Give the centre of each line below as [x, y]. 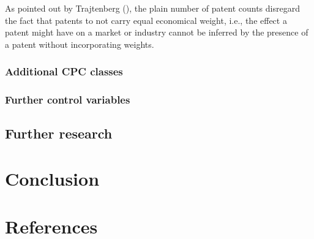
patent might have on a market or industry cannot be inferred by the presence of [157, 32]
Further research [59, 133]
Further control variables [68, 100]
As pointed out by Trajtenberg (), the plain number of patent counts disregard [152, 8]
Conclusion [52, 179]
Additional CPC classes [64, 71]
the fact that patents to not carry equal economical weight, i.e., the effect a [146, 20]
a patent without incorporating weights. [80, 44]
